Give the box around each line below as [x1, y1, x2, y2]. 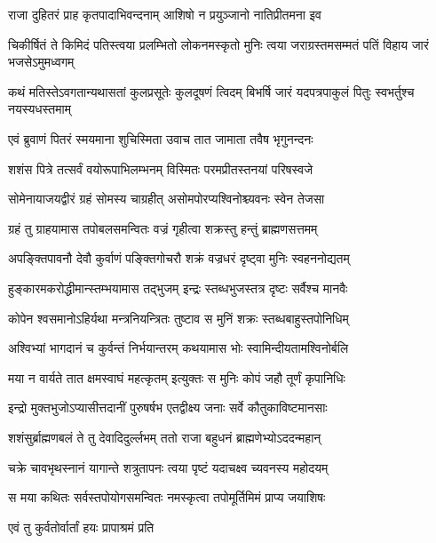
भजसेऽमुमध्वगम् [8, 52, 75, 71]
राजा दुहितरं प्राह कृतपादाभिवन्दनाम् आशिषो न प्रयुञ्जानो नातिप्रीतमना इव [8, 5, 321, 23]
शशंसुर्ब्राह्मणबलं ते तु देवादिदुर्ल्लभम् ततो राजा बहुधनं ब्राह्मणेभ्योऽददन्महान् [8, 427, 321, 446]
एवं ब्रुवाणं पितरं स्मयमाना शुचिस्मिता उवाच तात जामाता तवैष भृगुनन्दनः [8, 129, 313, 148]
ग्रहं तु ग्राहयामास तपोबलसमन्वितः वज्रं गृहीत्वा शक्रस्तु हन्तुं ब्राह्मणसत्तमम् [8, 219, 318, 237]
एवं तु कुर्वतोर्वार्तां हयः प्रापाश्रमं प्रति [8, 517, 155, 536]
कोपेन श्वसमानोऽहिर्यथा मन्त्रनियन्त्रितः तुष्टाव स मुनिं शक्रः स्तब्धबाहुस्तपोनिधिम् [8, 308, 349, 327]
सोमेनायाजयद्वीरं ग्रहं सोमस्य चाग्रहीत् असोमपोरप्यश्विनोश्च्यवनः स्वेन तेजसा [8, 189, 325, 208]
